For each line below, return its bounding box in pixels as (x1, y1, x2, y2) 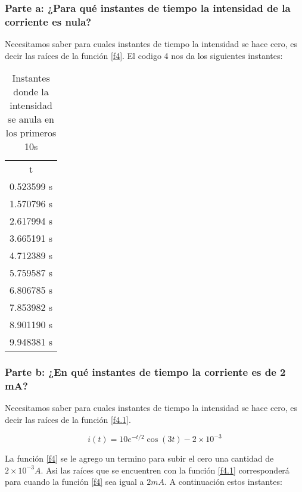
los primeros (5, 126, 57, 140)
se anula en (8, 112, 54, 126)
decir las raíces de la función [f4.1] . (5, 413, 131, 426)
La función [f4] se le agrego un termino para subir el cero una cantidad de (5, 452, 274, 465)
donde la (13, 85, 49, 99)
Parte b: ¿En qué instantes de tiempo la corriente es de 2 (5, 365, 286, 379)
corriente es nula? (5, 14, 92, 29)
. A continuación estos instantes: (164, 475, 282, 488)
